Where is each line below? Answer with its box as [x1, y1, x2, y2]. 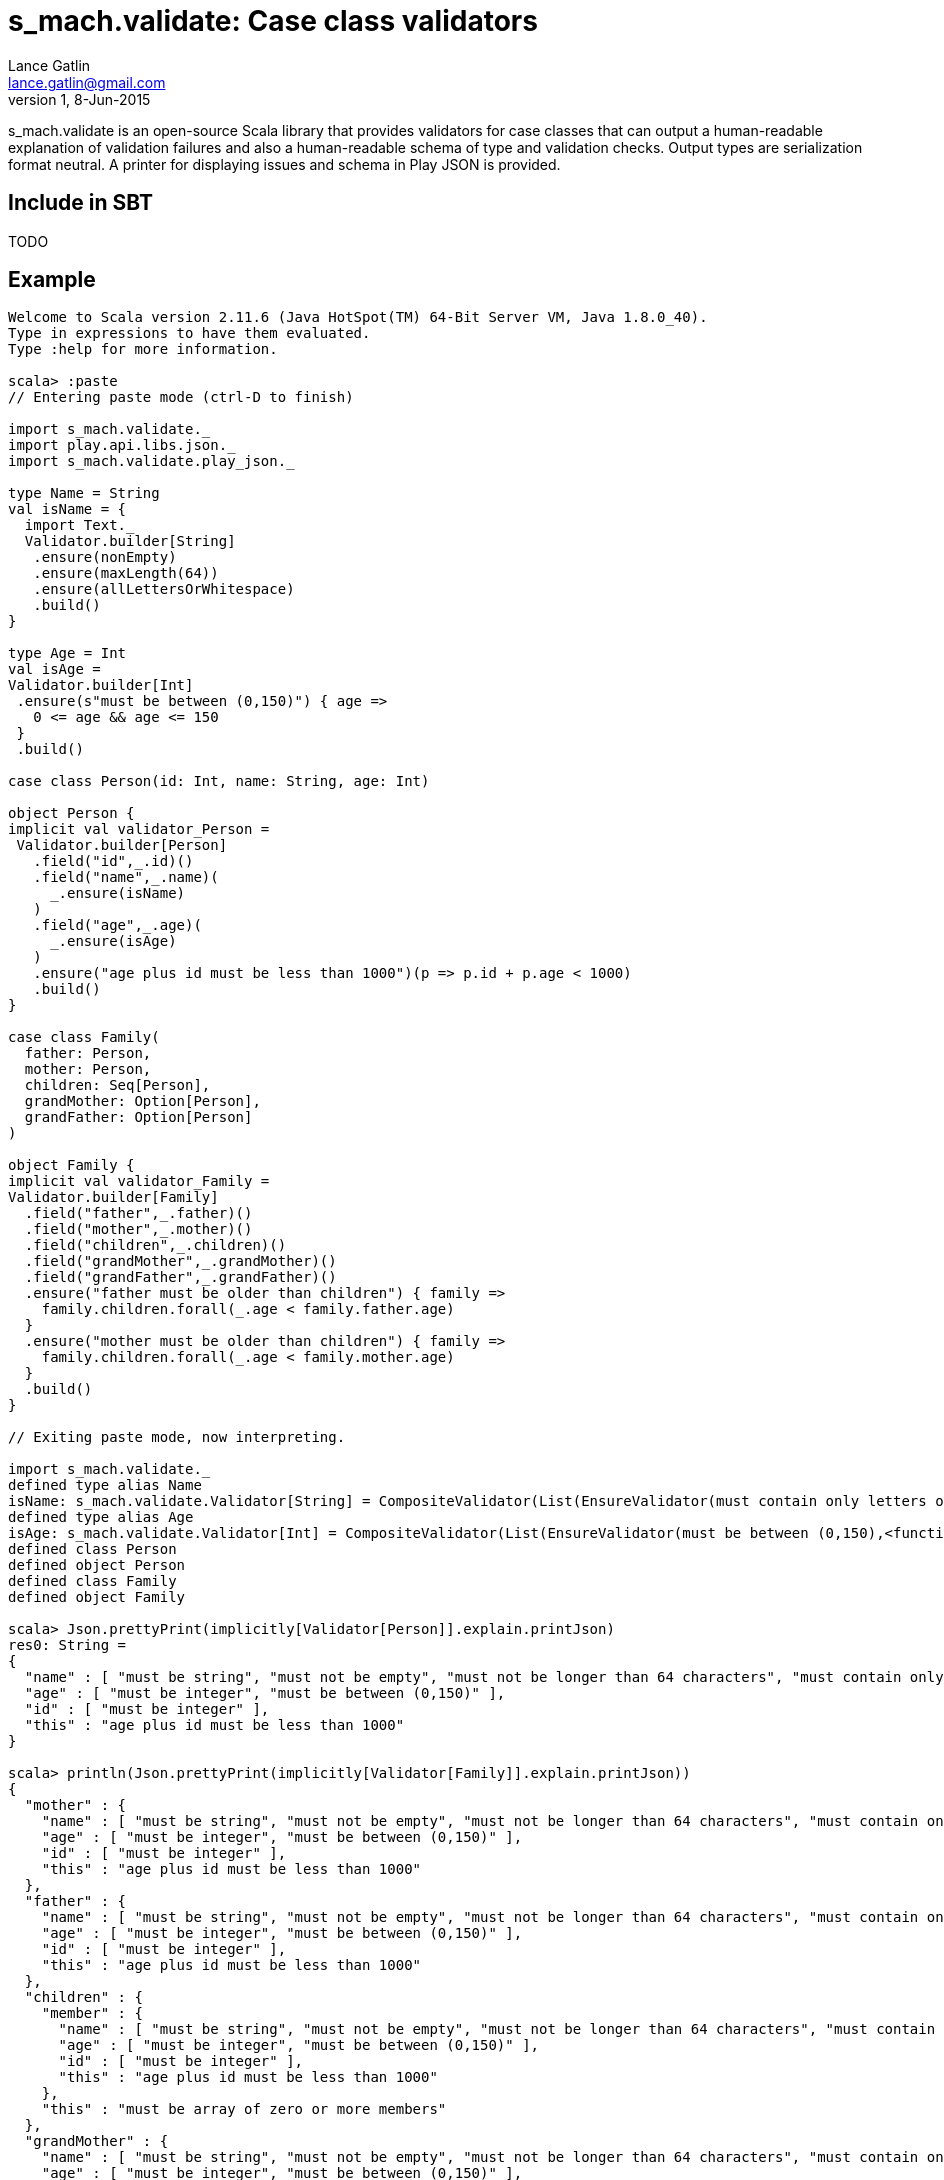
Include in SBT [8, 190, 154, 216]
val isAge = [8, 661, 101, 678]
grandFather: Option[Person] [24, 1109, 253, 1126]
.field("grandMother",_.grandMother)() [24, 1253, 337, 1270]
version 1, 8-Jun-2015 [8, 90, 151, 108]
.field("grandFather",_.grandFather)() [24, 1269, 337, 1286]
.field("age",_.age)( [33, 917, 202, 934]
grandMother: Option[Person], [24, 1093, 261, 1110]
